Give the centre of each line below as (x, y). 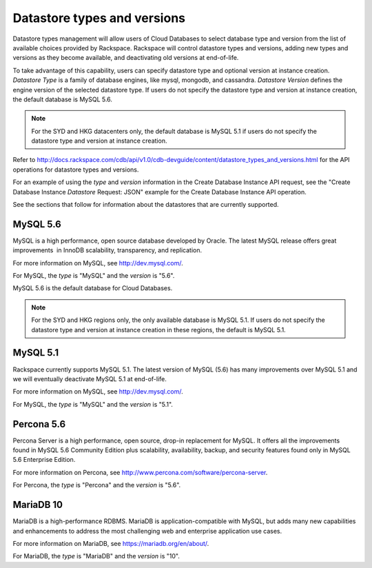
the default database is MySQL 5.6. (63, 99)
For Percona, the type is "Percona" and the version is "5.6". (97, 485)
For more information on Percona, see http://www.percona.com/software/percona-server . (140, 472)
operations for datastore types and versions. (76, 170)
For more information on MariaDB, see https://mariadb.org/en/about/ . (111, 543)
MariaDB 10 (38, 505)
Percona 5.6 (39, 424)
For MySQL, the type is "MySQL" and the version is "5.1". (93, 404)
